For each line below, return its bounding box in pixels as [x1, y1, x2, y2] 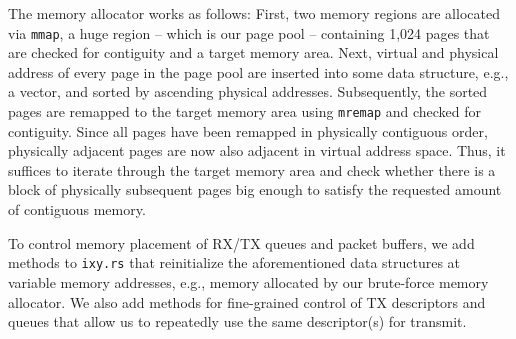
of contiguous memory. [8, 199, 146, 220]
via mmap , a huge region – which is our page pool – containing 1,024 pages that [8, 22, 490, 43]
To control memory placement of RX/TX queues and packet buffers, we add [8, 232, 475, 253]
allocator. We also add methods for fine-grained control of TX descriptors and [8, 291, 486, 312]
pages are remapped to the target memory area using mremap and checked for [8, 101, 482, 122]
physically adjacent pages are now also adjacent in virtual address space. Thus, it [8, 140, 506, 161]
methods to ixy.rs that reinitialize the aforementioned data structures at [8, 252, 461, 273]
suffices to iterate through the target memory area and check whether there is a [8, 159, 496, 180]
